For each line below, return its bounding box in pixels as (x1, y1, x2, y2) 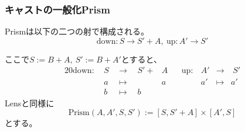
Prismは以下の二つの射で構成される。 (5, 25, 149, 37)
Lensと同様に (5, 96, 55, 109)
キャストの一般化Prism (5, 2, 110, 16)
